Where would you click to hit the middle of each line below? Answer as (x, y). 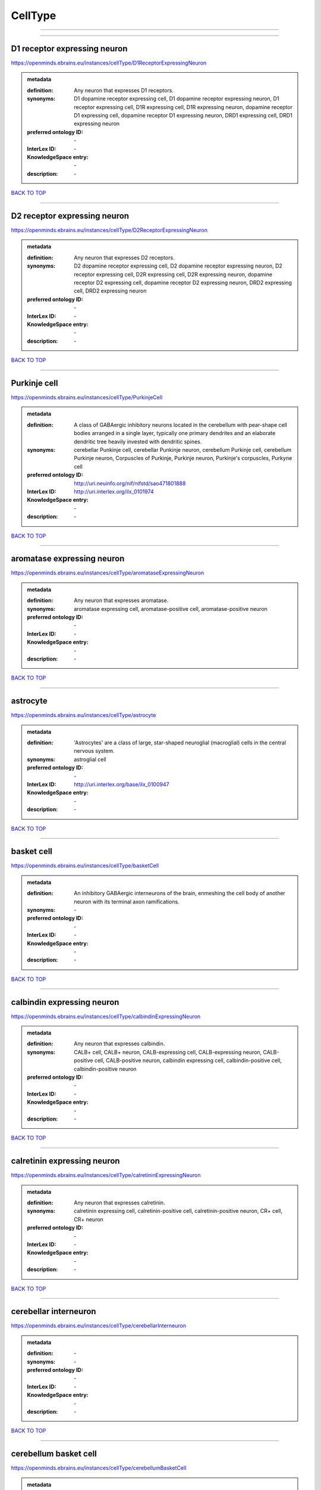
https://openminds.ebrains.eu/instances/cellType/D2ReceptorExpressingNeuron (109, 230)
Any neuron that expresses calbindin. (119, 1044)
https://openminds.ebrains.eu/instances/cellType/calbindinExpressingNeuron (106, 1016)
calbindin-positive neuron (105, 1069)
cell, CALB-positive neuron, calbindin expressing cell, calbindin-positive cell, (188, 1060)
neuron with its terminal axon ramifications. (127, 901)
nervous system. (95, 751)
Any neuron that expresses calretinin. (120, 1203)
